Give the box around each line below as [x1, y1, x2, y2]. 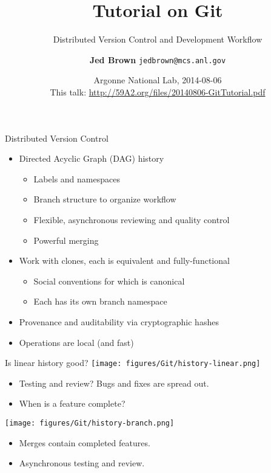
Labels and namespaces [33, 172, 120, 185]
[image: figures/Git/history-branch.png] [5, 418, 175, 427]
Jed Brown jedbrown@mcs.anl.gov [89, 53, 226, 66]
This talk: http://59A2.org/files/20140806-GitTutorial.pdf [50, 85, 266, 98]
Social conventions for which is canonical [33, 274, 185, 287]
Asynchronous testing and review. [19, 457, 145, 469]
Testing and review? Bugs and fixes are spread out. [19, 376, 209, 389]
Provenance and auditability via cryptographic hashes [19, 315, 219, 328]
